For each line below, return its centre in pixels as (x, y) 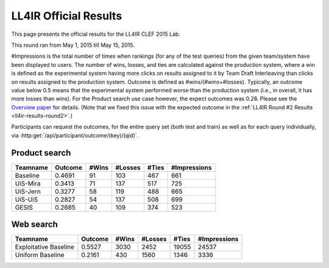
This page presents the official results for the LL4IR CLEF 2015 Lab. (96, 34)
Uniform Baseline (40, 255)
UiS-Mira (28, 184)
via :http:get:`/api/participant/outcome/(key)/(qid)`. (75, 135)
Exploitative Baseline (44, 247)
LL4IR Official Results (67, 16)
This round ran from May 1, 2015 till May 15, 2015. (73, 45)
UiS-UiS (27, 199)
